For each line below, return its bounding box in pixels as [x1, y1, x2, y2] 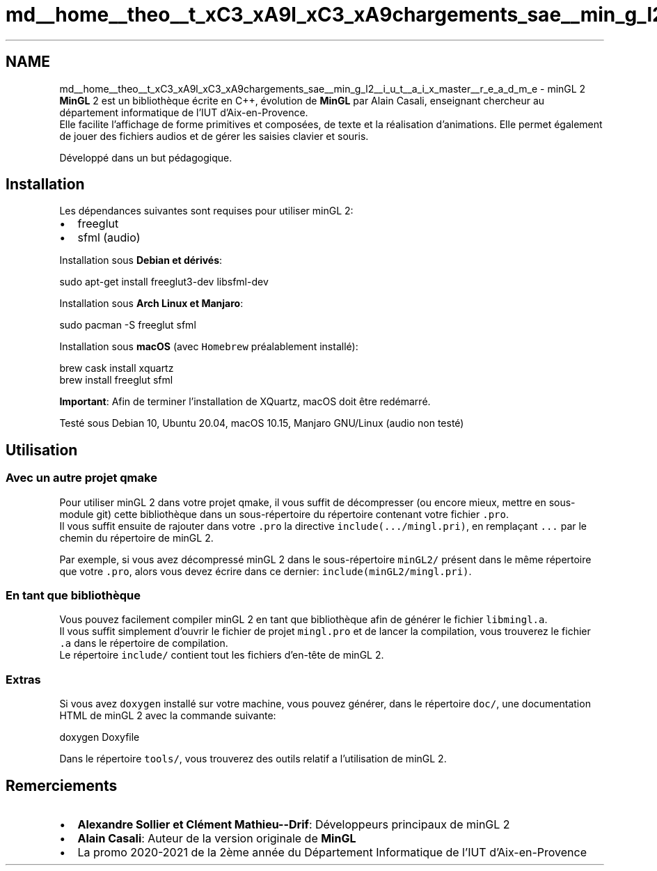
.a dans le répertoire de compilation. [59, 637, 228, 650]
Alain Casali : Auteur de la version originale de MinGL [77, 831, 356, 845]
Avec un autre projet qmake [6, 471, 157, 485]
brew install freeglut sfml [59, 374, 173, 386]
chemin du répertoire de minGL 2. [59, 531, 214, 544]
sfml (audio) [77, 230, 141, 245]
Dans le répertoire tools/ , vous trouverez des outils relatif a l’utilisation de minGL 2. [59, 753, 447, 765]
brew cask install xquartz [59, 362, 174, 375]
